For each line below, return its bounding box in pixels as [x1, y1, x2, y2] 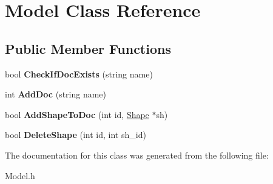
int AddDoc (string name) [5, 88, 107, 100]
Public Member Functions [5, 39, 171, 57]
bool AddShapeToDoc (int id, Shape [5, 108, 149, 120]
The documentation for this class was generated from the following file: [5, 148, 269, 161]
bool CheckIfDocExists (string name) [5, 67, 153, 80]
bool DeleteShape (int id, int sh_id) [5, 128, 146, 141]
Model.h [5, 169, 35, 182]
